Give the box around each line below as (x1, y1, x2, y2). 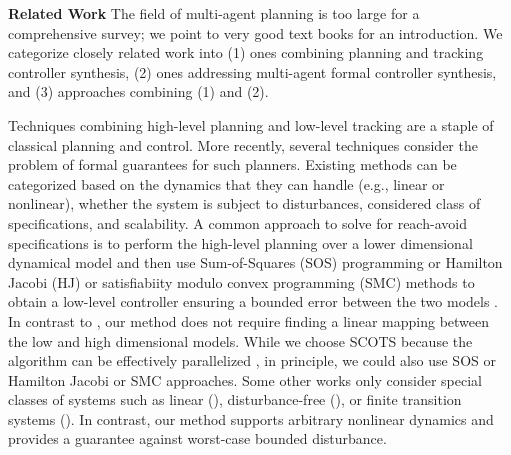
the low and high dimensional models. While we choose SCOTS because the (8, 330, 473, 351)
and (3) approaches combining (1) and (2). (8, 81, 269, 102)
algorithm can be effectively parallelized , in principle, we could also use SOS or (8, 350, 496, 371)
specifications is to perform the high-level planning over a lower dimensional (8, 232, 473, 253)
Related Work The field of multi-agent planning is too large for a (8, 3, 420, 23)
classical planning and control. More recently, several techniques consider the (8, 134, 478, 155)
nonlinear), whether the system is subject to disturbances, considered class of (8, 193, 481, 214)
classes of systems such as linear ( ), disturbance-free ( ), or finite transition (8, 389, 462, 410)
